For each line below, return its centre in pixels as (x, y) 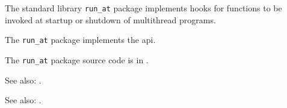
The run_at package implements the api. (80, 40)
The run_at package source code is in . (77, 59)
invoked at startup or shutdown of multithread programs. (110, 19)
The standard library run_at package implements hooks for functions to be (143, 8)
